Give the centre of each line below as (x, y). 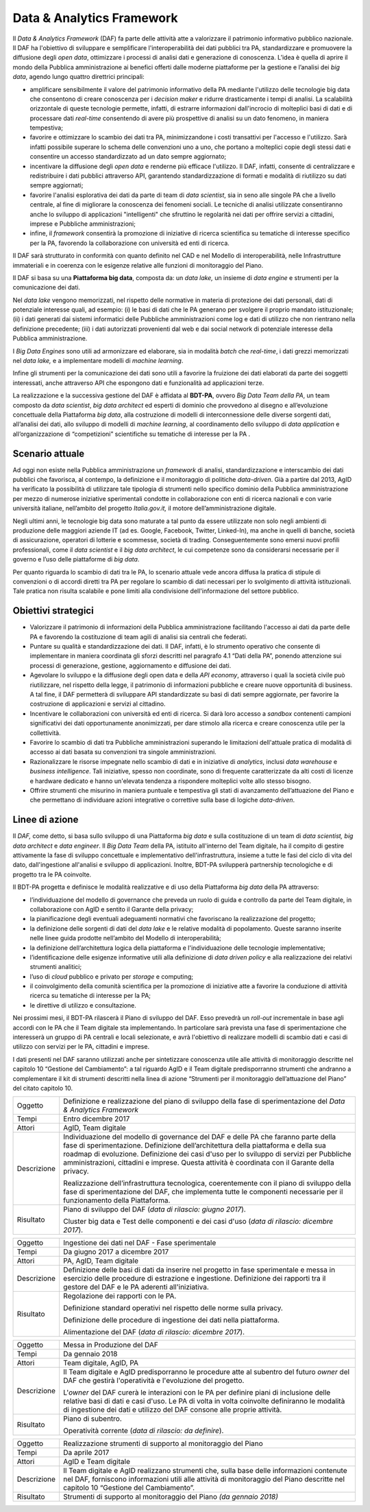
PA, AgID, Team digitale (101, 1261)
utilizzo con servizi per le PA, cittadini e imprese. (81, 1047)
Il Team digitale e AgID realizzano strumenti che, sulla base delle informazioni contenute (205, 1471)
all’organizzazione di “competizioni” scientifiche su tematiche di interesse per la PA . (132, 434)
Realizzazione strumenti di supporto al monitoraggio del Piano (163, 1443)
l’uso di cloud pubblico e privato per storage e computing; (112, 976)
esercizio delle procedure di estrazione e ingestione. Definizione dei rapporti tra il (194, 1279)
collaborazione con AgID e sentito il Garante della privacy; (112, 909)
